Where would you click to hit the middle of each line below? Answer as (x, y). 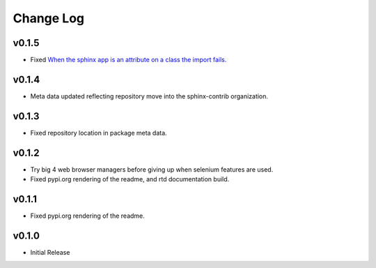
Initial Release (50, 252)
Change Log (49, 18)
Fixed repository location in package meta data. (99, 133)
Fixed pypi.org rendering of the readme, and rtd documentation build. (130, 179)
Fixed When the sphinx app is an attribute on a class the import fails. (128, 60)
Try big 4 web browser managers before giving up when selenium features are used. (152, 169)
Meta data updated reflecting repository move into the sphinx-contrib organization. (149, 96)
